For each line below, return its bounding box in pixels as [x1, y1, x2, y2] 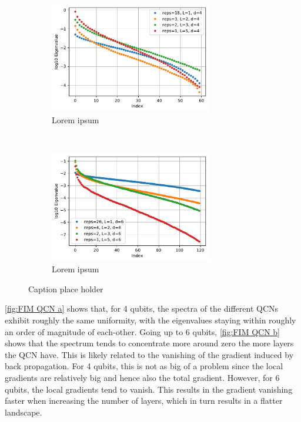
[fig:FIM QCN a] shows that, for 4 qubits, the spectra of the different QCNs [5, 302, 279, 315]
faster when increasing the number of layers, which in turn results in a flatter [5, 394, 283, 407]
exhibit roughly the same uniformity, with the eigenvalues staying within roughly [5, 313, 296, 326]
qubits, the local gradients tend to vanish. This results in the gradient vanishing [5, 383, 293, 395]
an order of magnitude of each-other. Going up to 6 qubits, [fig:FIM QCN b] [5, 325, 280, 337]
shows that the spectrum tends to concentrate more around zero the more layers [5, 337, 294, 349]
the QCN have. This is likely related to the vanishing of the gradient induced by [5, 348, 294, 360]
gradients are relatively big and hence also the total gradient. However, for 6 [5, 371, 280, 383]
